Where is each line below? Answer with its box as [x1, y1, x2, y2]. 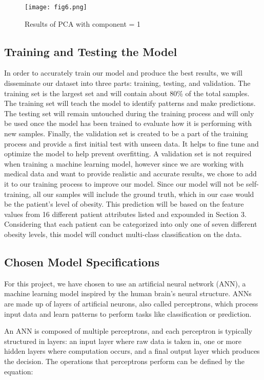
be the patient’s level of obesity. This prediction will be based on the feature [4, 198, 244, 209]
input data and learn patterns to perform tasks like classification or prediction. [4, 308, 252, 319]
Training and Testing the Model [4, 43, 177, 59]
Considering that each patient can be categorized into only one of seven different [4, 219, 257, 229]
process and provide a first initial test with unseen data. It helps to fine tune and [4, 138, 259, 149]
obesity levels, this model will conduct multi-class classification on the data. [4, 228, 242, 239]
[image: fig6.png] [25, 4, 87, 11]
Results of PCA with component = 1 [25, 18, 141, 29]
